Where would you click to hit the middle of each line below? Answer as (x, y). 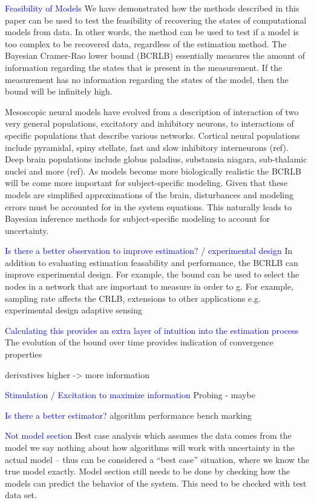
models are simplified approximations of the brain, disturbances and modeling (149, 194)
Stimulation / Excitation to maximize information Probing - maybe (130, 395)
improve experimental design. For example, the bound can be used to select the (152, 274)
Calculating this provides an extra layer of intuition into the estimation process (152, 330)
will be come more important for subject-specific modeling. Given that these (146, 183)
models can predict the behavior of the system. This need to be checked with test (156, 483)
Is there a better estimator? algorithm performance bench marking (128, 415)
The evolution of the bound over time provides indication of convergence (139, 342)
